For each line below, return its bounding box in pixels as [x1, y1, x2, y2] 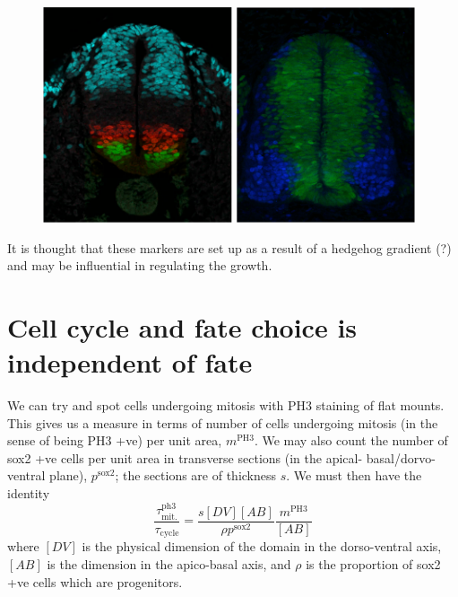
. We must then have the [286, 466, 422, 485]
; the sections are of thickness [115, 466, 277, 485]
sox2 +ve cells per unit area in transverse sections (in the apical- [7, 448, 363, 467]
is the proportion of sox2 [306, 554, 441, 573]
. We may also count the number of [254, 431, 448, 450]
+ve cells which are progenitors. [7, 572, 183, 591]
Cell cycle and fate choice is [7, 308, 358, 345]
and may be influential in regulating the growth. [7, 256, 272, 275]
